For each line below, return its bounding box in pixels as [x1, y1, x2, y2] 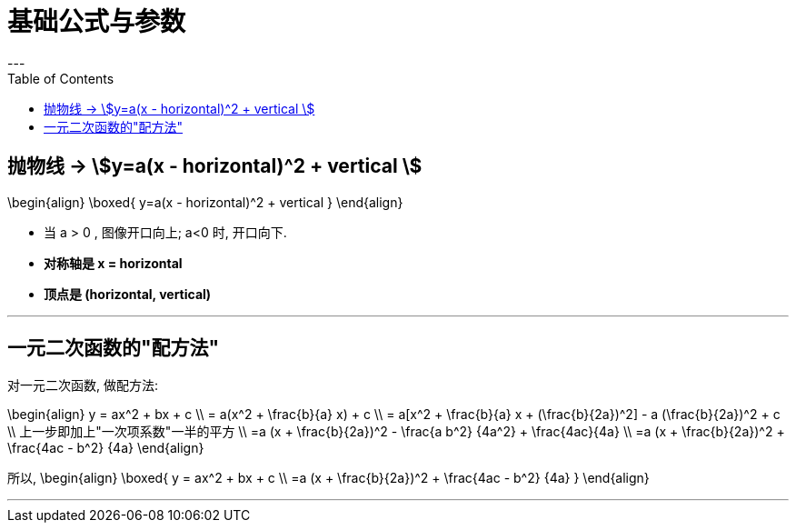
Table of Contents [7, 70, 114, 86]
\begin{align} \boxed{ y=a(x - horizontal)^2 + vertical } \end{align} [7, 194, 403, 210]
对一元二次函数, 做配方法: [7, 377, 159, 394]
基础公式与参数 [7, 6, 186, 37]
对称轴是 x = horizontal [44, 255, 183, 271]
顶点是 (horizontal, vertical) [44, 285, 212, 302]
